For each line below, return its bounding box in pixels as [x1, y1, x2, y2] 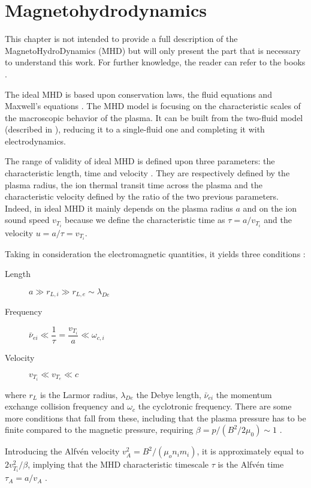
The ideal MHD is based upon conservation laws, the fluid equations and [5, 88, 272, 100]
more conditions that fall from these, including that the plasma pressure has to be [5, 411, 306, 424]
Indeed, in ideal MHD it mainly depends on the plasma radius [5, 201, 233, 214]
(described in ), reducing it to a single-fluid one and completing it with [5, 123, 265, 135]
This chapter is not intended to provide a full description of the [5, 32, 238, 45]
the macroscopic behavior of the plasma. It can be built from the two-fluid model [5, 111, 303, 123]
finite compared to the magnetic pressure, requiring [5, 423, 194, 436]
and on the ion [243, 201, 297, 214]
